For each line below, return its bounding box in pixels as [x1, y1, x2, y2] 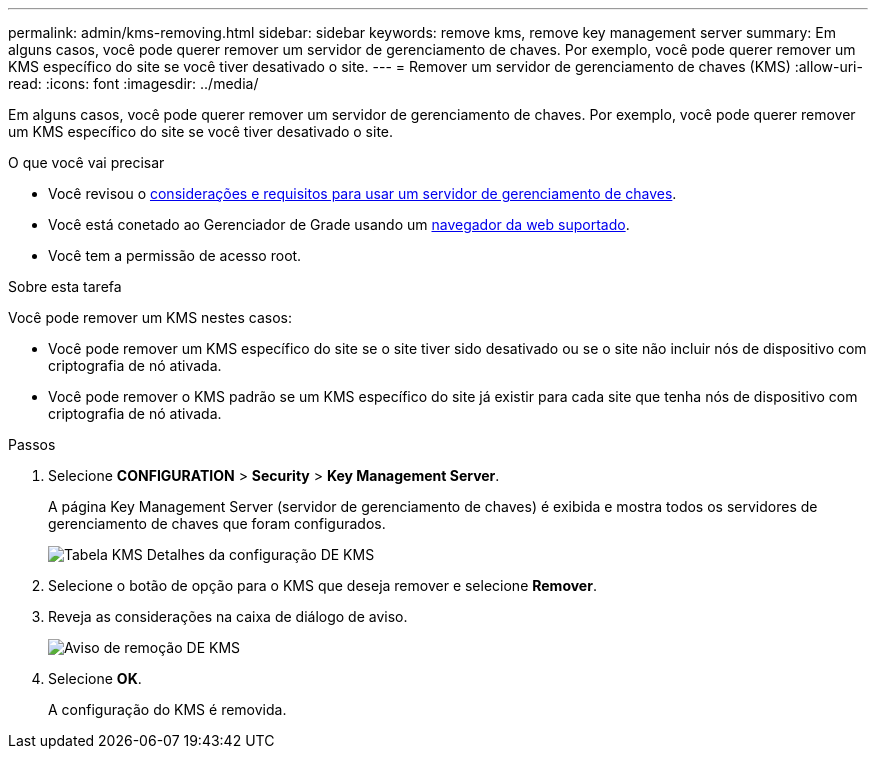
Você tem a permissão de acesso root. [48, 247, 302, 264]
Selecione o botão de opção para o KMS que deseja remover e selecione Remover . [48, 577, 597, 594]
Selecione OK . [48, 670, 142, 687]
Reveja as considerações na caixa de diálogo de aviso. [48, 608, 408, 625]
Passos [8, 436, 56, 453]
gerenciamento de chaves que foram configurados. [48, 515, 386, 532]
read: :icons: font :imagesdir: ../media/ [8, 75, 259, 92]
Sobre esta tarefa [8, 278, 122, 295]
